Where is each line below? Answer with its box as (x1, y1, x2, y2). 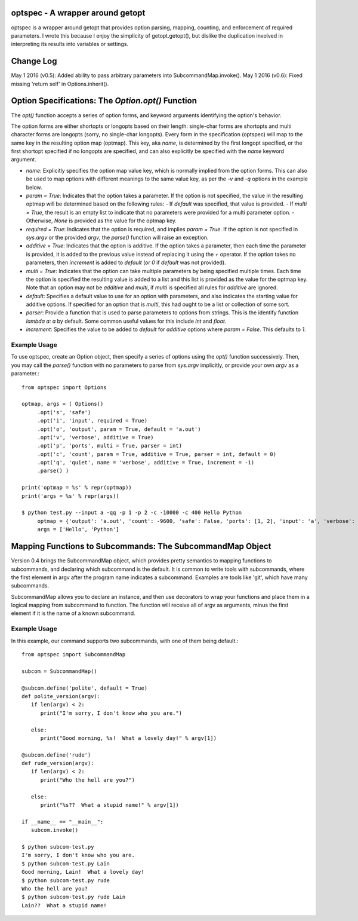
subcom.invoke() (30, 827, 79, 834)
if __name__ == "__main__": (21, 818, 104, 825)
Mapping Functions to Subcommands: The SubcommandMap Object (11, 541, 271, 552)
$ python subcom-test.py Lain (21, 860, 110, 867)
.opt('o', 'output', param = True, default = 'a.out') (37, 426, 201, 433)
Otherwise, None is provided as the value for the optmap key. (26, 217, 177, 224)
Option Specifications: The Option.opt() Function (11, 96, 197, 106)
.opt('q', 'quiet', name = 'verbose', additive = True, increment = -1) (37, 459, 255, 466)
